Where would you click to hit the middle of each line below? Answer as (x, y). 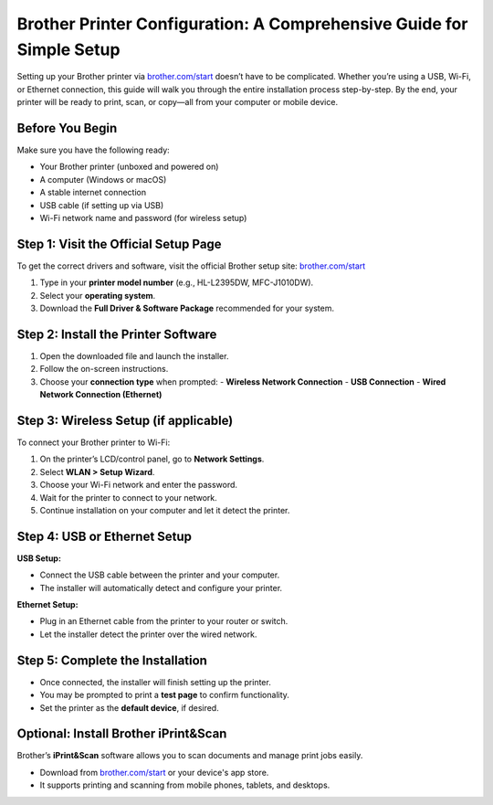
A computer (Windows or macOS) (103, 179)
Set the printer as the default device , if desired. (129, 707)
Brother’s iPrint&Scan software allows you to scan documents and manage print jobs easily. (190, 756)
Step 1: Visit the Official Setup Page (120, 244)
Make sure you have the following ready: (94, 150)
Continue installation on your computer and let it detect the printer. (165, 510)
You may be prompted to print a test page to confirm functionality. (164, 695)
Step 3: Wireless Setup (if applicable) (125, 420)
